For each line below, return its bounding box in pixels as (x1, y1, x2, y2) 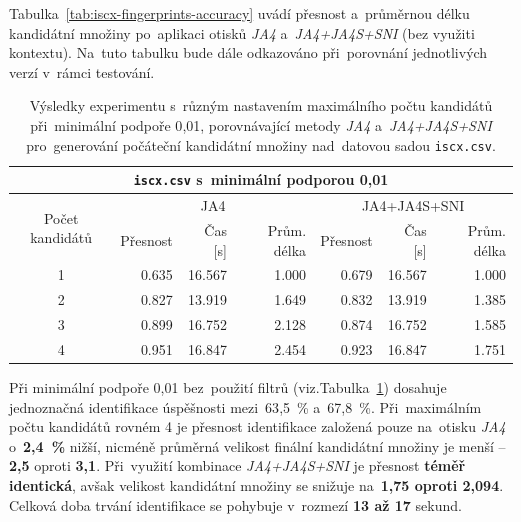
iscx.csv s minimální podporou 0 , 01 (133, 169, 389, 190)
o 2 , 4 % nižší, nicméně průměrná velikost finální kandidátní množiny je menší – (9, 435, 506, 456)
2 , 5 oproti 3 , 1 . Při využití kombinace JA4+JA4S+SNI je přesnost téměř (9, 455, 466, 476)
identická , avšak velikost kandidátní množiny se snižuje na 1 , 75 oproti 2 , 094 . (9, 475, 504, 495)
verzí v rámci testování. (9, 61, 155, 82)
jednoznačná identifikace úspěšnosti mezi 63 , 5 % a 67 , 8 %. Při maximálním (9, 396, 482, 417)
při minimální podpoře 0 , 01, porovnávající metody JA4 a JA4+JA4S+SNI (30, 114, 492, 135)
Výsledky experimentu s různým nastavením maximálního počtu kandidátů (29, 95, 493, 116)
